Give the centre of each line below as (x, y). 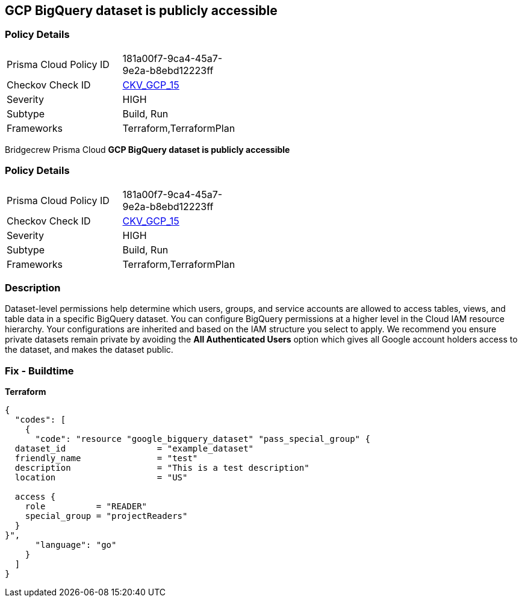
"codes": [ (40, 420)
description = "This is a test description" (162, 468)
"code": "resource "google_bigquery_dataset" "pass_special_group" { (203, 439)
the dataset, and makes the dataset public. (89, 350)
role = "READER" (86, 507)
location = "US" (101, 478)
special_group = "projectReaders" (106, 516)
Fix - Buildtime (39, 371)
